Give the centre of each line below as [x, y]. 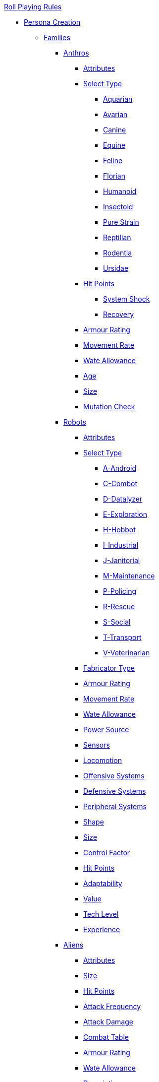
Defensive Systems [115, 791]
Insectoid [118, 207]
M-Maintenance [129, 576]
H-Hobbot [119, 530]
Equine [114, 145]
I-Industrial [121, 545]
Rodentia [118, 253]
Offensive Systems [114, 776]
